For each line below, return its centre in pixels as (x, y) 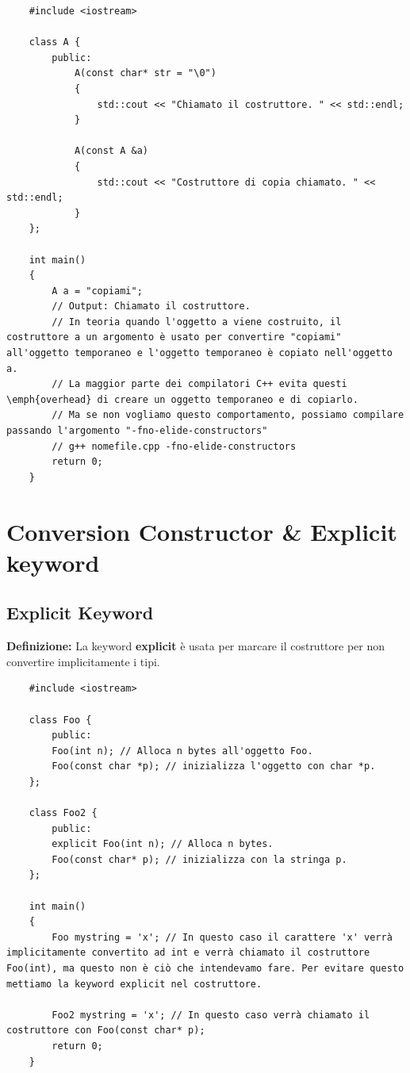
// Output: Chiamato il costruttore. (151, 307)
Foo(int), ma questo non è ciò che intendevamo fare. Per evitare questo (205, 969)
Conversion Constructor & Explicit (202, 531)
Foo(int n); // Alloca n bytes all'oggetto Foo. (182, 751)
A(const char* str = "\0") (145, 73)
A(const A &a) (111, 151)
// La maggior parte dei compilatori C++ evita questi (199, 384)
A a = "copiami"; (97, 291)
